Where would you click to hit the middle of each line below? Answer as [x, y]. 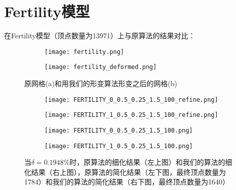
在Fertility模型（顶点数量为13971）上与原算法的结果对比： [100, 36]
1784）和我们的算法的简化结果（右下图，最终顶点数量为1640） [127, 182]
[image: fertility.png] [84, 52]
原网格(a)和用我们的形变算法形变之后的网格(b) [101, 83]
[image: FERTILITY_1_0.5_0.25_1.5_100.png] [119, 146]
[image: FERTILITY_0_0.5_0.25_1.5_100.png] [119, 130]
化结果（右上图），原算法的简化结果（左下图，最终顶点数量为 [125, 172]
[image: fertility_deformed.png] [101, 67]
